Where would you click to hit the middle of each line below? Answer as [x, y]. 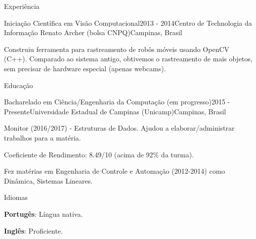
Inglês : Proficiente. [33, 230]
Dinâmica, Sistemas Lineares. [48, 180]
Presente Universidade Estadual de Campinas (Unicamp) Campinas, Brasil [115, 111]
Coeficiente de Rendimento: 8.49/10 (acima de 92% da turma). [99, 154]
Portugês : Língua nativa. [43, 214]
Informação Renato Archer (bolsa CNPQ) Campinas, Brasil [93, 32]
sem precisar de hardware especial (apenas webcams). [85, 68]
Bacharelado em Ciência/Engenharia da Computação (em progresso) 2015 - [117, 102]
